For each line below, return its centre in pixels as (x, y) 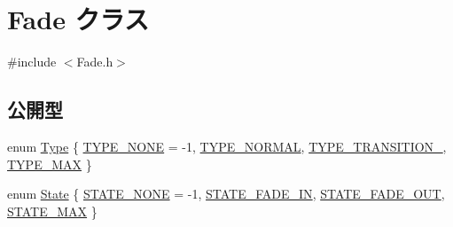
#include (32, 62)
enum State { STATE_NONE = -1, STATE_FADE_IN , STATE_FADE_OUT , (226, 194)
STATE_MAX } (52, 211)
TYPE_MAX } (50, 164)
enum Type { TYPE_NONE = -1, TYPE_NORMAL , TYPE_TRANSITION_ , (227, 146)
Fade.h (95, 62)
